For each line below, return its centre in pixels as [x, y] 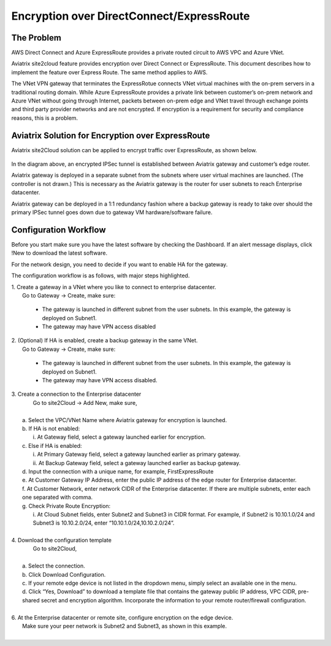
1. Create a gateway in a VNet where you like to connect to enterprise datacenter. [114, 287]
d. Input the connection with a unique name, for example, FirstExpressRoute [118, 471]
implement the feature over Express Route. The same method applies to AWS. [109, 72]
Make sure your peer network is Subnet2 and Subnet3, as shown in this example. [124, 626]
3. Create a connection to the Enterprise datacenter [76, 394]
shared [31, 600]
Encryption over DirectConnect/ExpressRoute [131, 16]
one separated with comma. [58, 498]
